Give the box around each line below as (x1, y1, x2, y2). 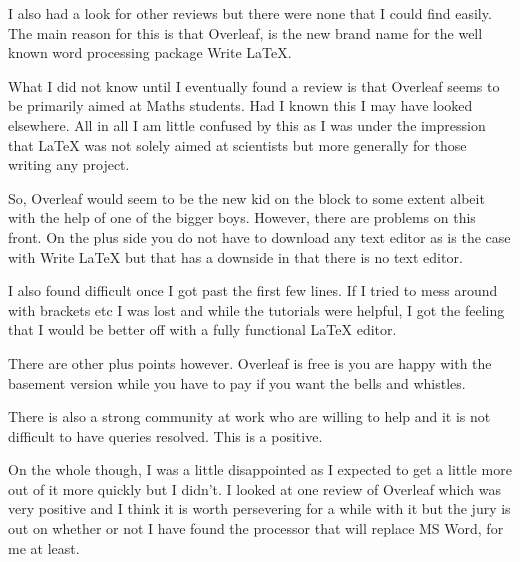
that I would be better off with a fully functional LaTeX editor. (8, 319, 397, 340)
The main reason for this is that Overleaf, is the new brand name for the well (8, 22, 483, 43)
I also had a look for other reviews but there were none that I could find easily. (8, 3, 492, 23)
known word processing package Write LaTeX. (8, 42, 292, 63)
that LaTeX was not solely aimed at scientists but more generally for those (8, 134, 467, 155)
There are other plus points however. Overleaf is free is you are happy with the (8, 352, 492, 373)
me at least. (8, 537, 80, 558)
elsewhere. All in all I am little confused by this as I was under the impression (8, 114, 486, 135)
